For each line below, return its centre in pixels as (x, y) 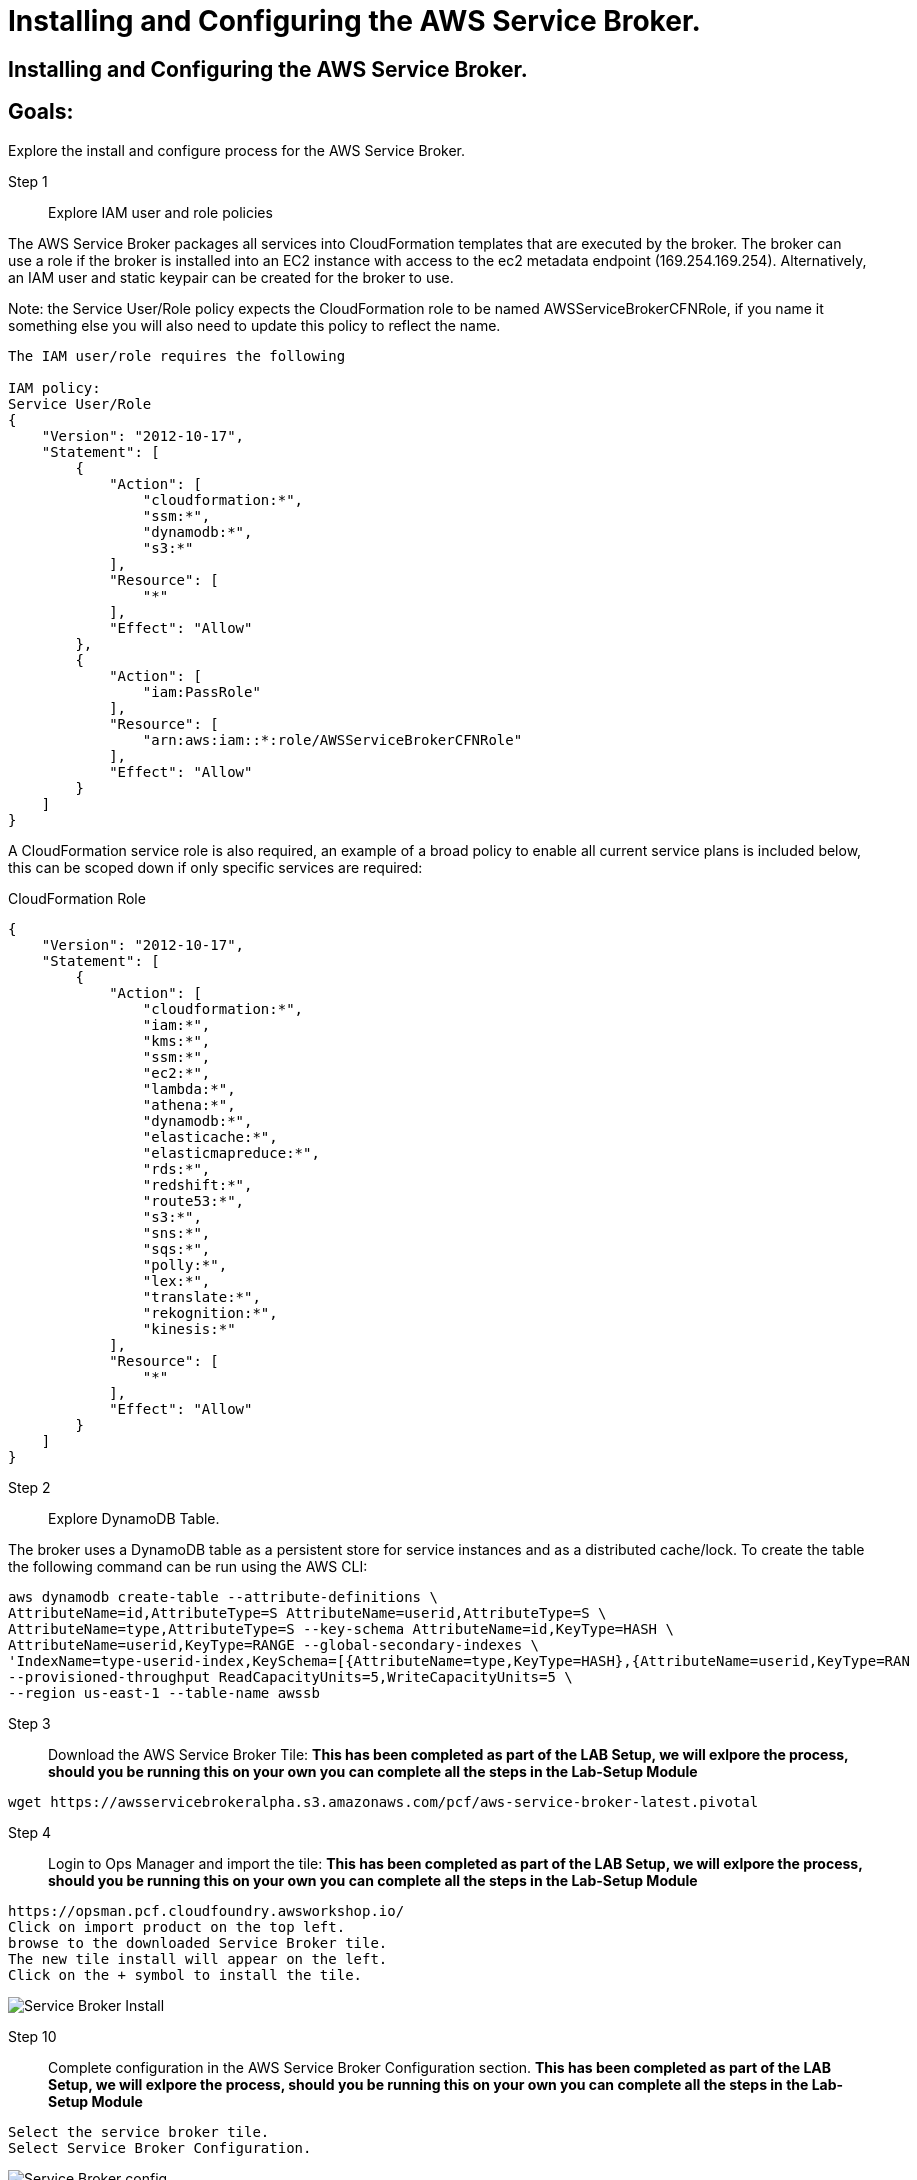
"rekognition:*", (210, 1312)
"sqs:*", (176, 1248)
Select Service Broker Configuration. (160, 2147)
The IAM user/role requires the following (177, 355)
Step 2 (29, 1487)
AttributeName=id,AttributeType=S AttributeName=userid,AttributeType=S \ (307, 1612)
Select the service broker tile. (139, 2131)
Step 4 (30, 1832)
